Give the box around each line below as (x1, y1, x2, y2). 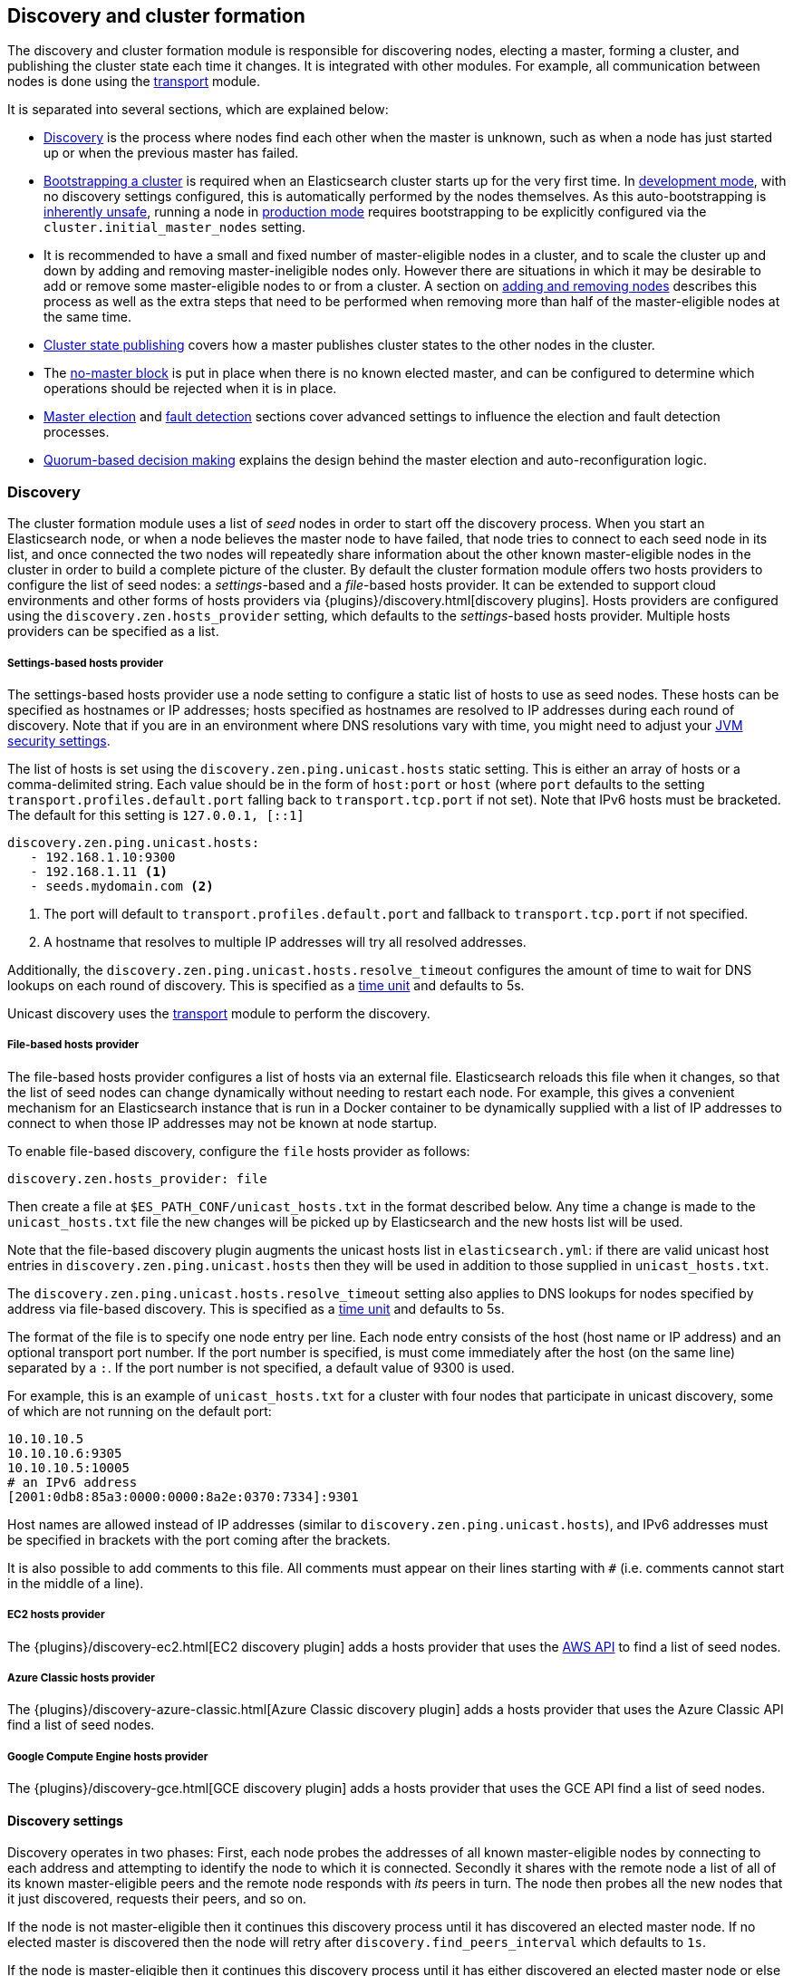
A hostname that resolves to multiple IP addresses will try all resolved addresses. (44, 933, 527, 949)
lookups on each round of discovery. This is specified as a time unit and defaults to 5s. (7, 977, 525, 993)
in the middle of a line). (7, 1575, 144, 1591)
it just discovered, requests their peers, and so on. (7, 1891, 307, 1907)
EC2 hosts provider (7, 1608, 105, 1622)
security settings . (7, 732, 111, 748)
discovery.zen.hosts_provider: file (7, 1171, 267, 1186)
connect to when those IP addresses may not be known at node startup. (7, 1114, 438, 1131)
